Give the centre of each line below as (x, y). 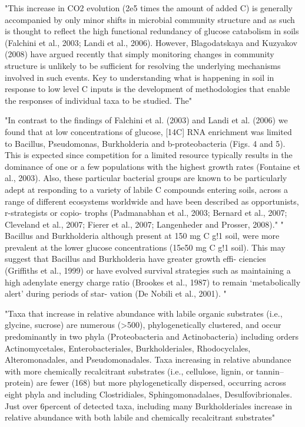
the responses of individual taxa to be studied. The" (98, 100)
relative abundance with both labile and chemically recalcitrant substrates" (140, 417)
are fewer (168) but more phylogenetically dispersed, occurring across (161, 382)
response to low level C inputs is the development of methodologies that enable (147, 89)
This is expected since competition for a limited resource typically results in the (149, 155)
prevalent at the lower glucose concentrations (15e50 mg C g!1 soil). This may (145, 247)
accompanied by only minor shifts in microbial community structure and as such (150, 19)
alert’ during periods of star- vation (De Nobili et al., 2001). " (116, 293)
